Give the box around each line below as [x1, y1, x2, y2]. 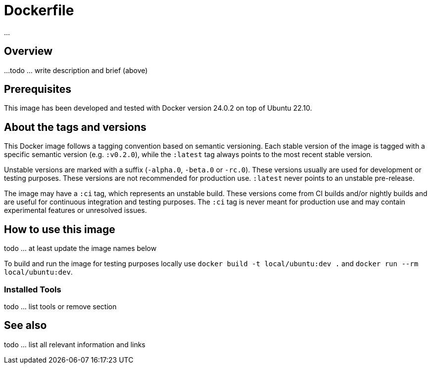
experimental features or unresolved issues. [4, 206, 147, 215]
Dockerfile [4, 2, 74, 19]
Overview [4, 45, 53, 58]
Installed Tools [4, 284, 61, 294]
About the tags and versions [4, 121, 146, 133]
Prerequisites [4, 83, 71, 96]
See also [4, 319, 47, 332]
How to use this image [4, 223, 115, 236]
